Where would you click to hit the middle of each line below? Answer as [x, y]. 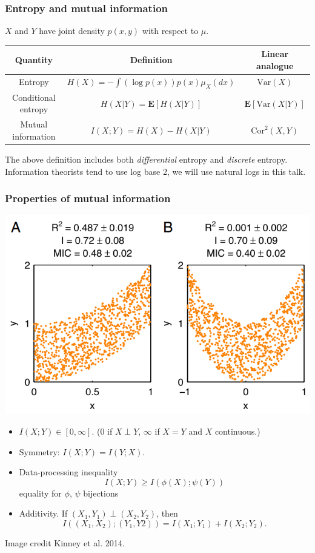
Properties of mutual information [88, 198]
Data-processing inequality [68, 472]
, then [167, 513]
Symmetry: [39, 451]
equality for [40, 493]
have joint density [72, 31]
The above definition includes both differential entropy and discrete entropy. [146, 159]
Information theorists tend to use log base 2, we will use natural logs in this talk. [155, 171]
